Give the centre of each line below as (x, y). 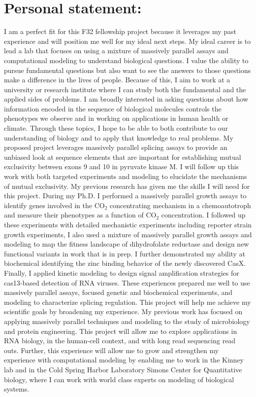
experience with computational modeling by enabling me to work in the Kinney (124, 360)
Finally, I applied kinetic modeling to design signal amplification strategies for (122, 272)
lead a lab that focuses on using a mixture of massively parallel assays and (116, 51)
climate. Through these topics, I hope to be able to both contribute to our (116, 128)
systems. (17, 389)
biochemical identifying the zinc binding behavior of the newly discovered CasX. (125, 263)
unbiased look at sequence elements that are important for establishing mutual (123, 157)
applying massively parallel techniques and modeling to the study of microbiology (127, 321)
